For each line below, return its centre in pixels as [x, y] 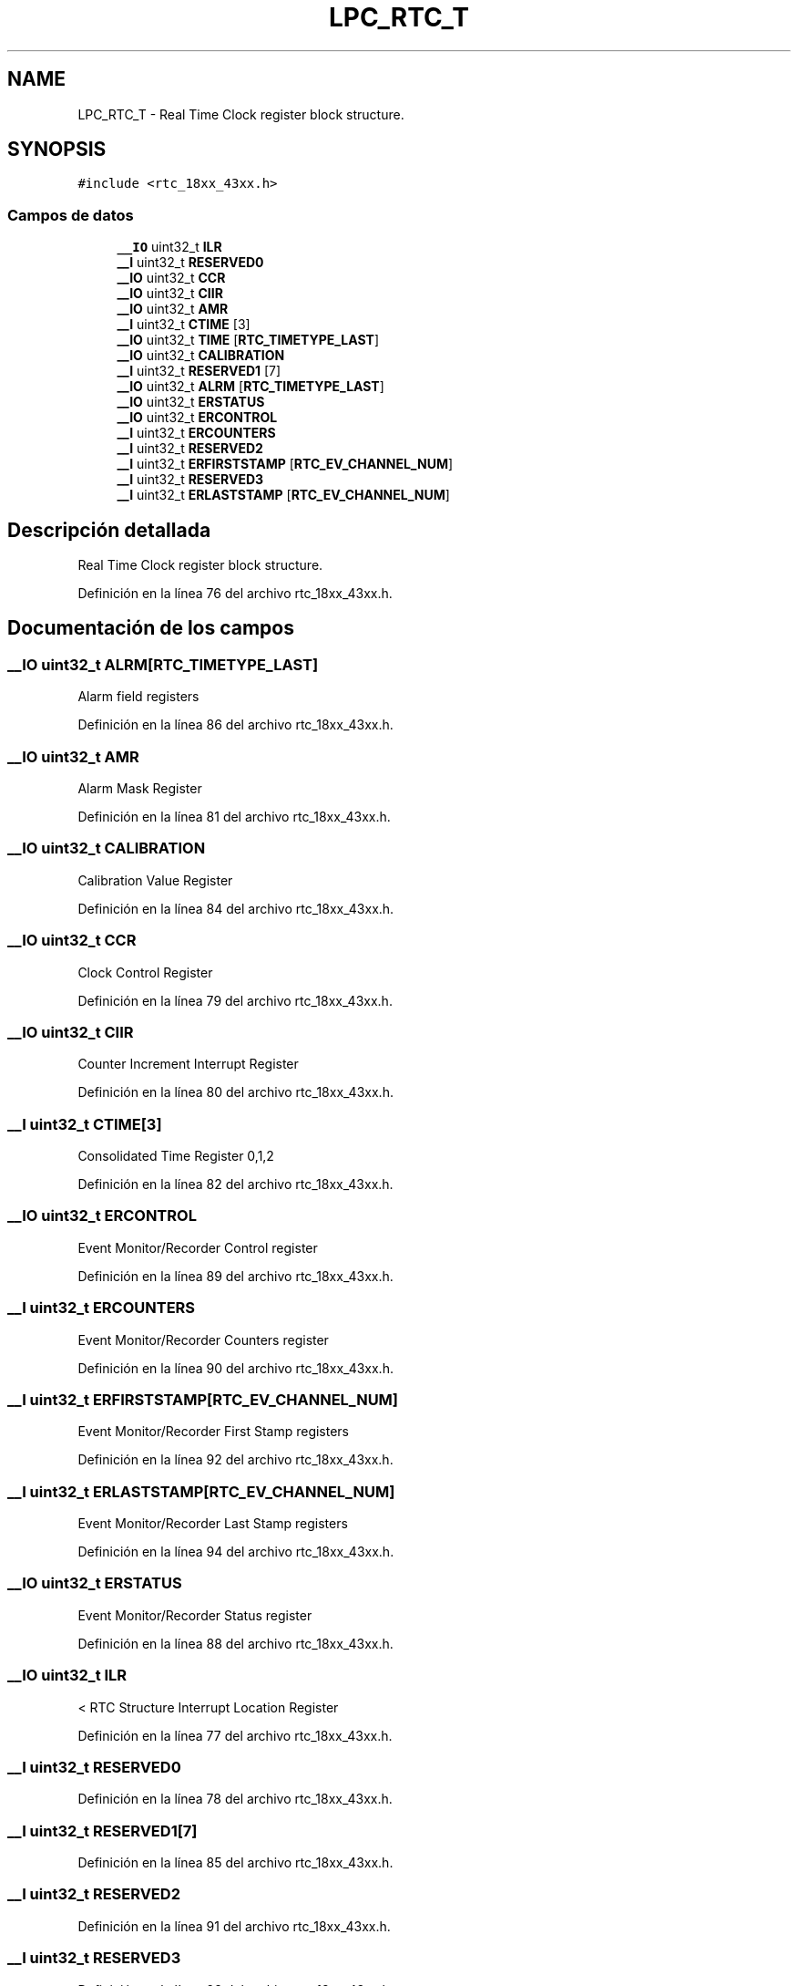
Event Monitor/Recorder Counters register [203, 1340]
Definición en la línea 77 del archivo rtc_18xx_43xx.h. [235, 1735]
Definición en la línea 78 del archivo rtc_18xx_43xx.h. [235, 1799]
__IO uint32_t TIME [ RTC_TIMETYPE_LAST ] [248, 340]
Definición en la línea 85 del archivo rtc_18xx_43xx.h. [235, 1862]
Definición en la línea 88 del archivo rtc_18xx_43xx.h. [235, 1643]
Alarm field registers [138, 697]
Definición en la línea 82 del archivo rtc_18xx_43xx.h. [235, 1184]
